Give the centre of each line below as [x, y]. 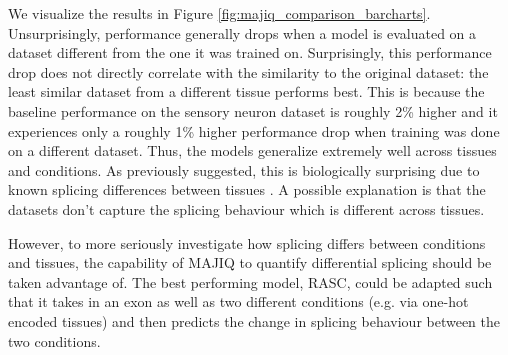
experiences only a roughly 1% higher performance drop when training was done [254, 130]
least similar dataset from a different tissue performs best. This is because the [246, 91]
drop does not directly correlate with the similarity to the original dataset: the [248, 71]
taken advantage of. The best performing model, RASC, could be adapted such [250, 281]
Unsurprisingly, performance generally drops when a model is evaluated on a [242, 32]
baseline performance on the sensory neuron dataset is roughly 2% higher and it [253, 110]
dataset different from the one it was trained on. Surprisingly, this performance [250, 52]
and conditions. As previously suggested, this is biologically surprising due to [244, 169]
